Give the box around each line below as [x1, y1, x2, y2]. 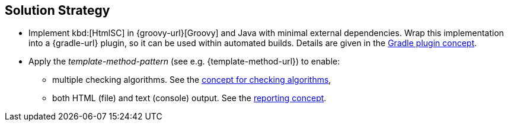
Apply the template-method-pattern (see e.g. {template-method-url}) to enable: [28, 56, 340, 67]
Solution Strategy [5, 3, 110, 18]
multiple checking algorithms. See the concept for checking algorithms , [52, 75, 331, 85]
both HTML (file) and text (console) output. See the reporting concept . [52, 93, 327, 104]
